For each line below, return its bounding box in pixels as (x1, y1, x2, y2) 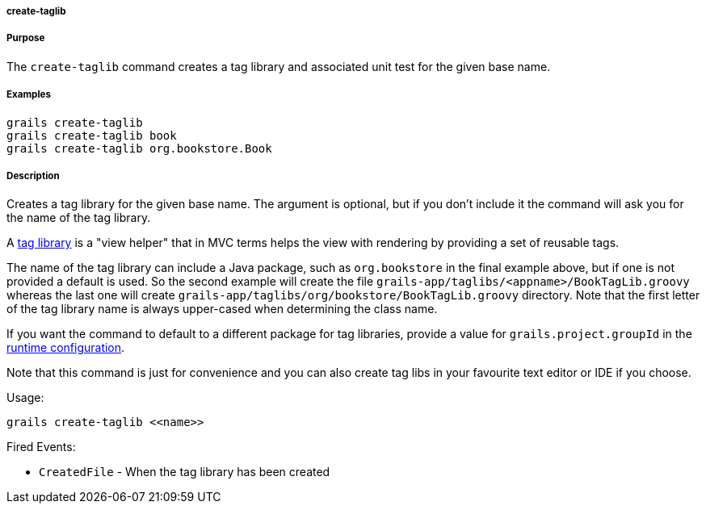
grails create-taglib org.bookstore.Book (6, 141, 272, 155)
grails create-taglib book (6, 128, 177, 142)
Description (6, 169, 60, 182)
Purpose (6, 32, 45, 44)
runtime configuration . (6, 341, 125, 355)
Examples (6, 89, 51, 101)
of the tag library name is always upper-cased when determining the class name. (6, 302, 438, 316)
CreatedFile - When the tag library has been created (39, 465, 330, 479)
